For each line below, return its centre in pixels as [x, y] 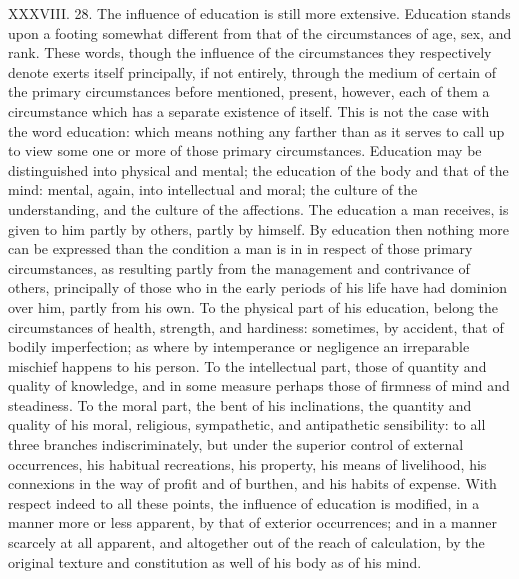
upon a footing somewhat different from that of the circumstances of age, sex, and [260, 32]
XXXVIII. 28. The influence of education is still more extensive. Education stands [259, 13]
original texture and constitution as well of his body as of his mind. [215, 561]
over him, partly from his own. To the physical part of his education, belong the [253, 306]
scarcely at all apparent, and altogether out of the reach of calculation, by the [246, 542]
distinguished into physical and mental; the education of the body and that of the [258, 169]
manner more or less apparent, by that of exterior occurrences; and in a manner [253, 522]
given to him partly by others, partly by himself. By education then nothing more [259, 228]
